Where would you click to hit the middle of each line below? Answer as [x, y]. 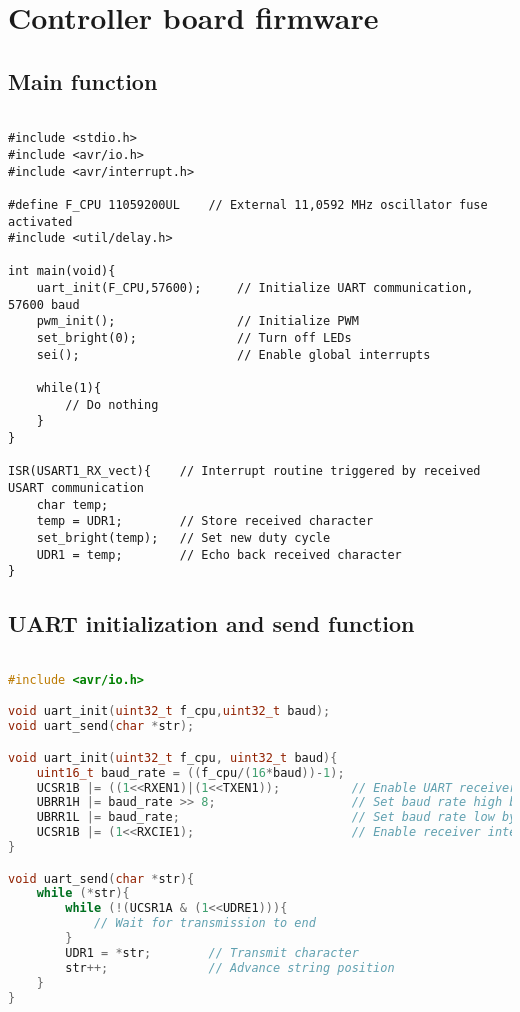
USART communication [76, 488]
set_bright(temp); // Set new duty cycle [183, 537]
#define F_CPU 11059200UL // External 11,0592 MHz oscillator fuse [248, 204]
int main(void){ [62, 271]
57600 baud [44, 304]
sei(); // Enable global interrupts [233, 354]
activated [40, 221]
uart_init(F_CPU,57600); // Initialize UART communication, [255, 288]
